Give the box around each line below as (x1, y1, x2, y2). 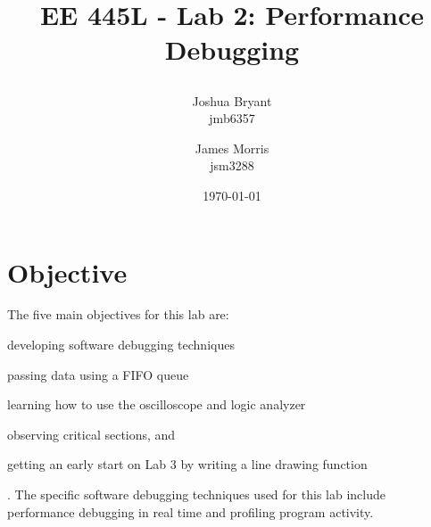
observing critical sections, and (7, 424, 176, 443)
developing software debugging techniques (7, 335, 235, 354)
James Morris (195, 138, 269, 157)
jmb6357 (209, 109, 255, 128)
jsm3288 (210, 156, 254, 175)
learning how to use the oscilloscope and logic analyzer (7, 395, 306, 414)
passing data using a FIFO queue (7, 365, 189, 383)
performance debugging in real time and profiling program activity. (7, 502, 374, 521)
